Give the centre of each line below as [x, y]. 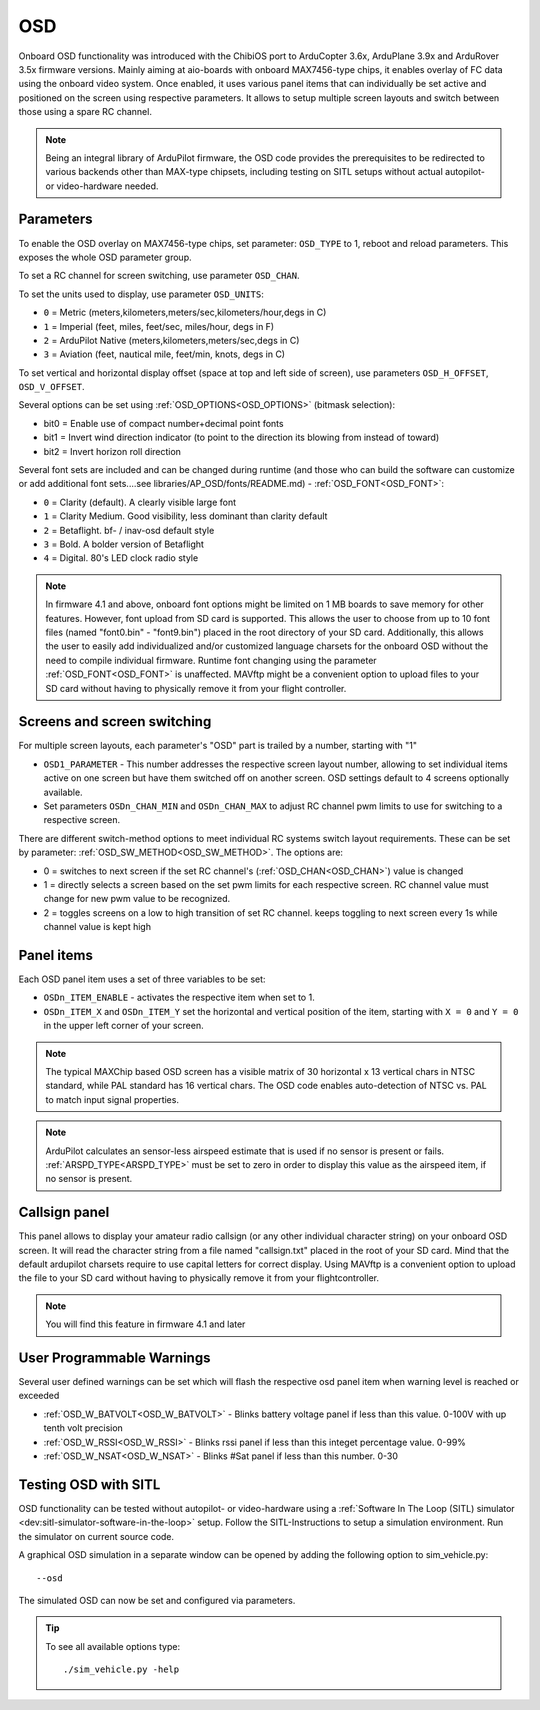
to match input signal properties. [112, 1099]
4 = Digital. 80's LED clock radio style [121, 558]
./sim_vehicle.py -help [121, 1669]
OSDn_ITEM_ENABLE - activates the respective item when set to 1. [179, 997]
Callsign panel [64, 1212]
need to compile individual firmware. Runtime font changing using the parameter [211, 660]
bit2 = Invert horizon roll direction [112, 451]
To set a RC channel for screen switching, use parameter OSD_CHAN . [159, 276]
